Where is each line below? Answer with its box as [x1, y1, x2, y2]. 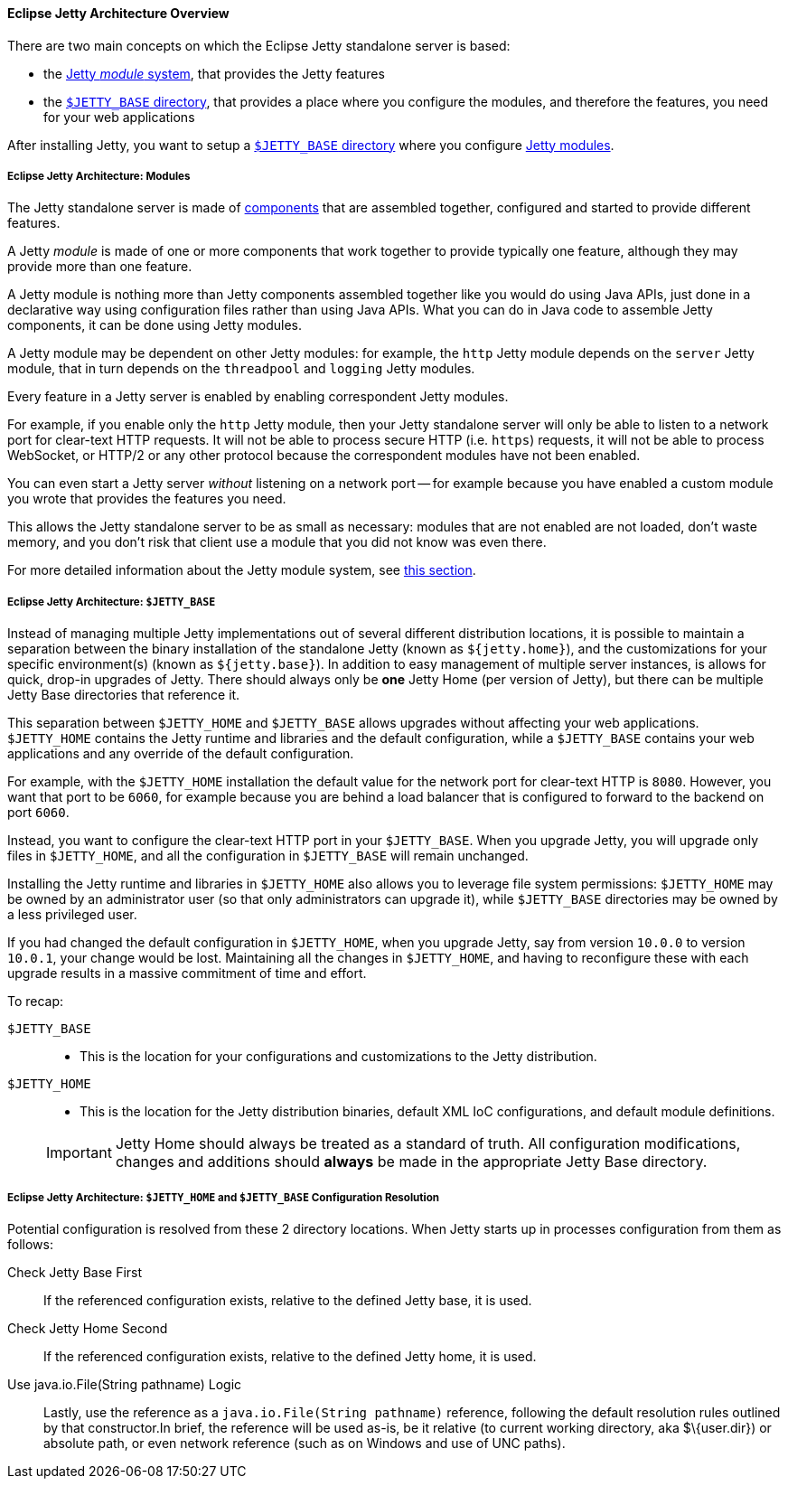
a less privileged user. [7, 907, 137, 923]
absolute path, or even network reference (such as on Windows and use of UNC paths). [43, 1434, 566, 1451]
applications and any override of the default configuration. [7, 746, 354, 762]
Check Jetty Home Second [7, 1320, 168, 1336]
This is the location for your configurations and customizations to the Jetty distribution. [80, 1049, 597, 1065]
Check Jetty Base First [7, 1264, 143, 1280]
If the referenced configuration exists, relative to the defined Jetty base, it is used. [43, 1292, 532, 1308]
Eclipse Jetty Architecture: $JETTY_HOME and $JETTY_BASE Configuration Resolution [7, 1190, 440, 1204]
